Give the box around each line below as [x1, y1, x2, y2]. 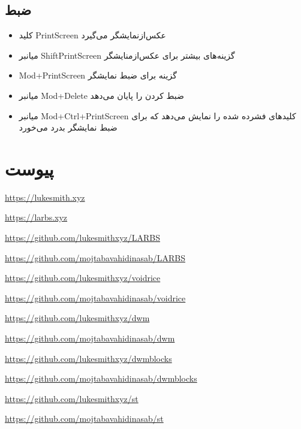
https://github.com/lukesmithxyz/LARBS [5, 231, 160, 244]
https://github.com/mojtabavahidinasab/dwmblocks [5, 372, 197, 385]
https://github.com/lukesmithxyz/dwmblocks [5, 352, 172, 364]
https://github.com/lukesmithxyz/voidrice [5, 271, 161, 284]
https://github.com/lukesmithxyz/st [5, 392, 139, 404]
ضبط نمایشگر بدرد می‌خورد [19, 121, 118, 134]
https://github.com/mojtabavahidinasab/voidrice [5, 291, 186, 304]
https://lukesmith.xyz [5, 191, 85, 203]
